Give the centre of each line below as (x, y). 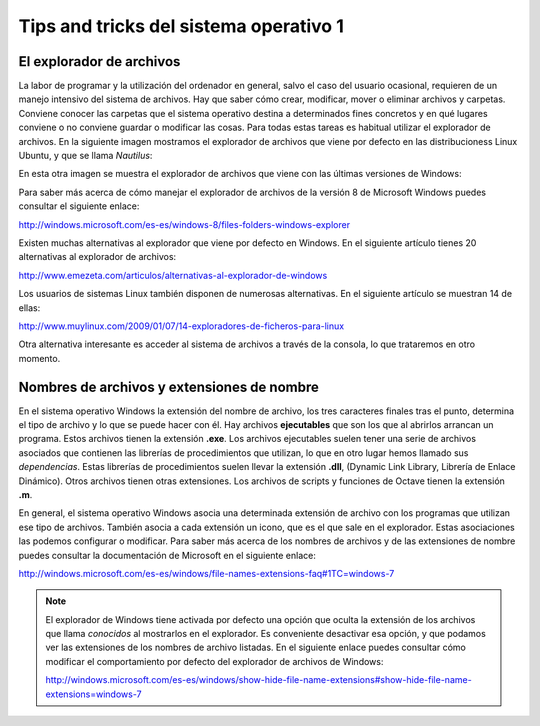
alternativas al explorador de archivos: (97, 257)
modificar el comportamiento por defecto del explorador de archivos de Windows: (214, 661)
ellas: (29, 307)
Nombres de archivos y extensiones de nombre (168, 386)
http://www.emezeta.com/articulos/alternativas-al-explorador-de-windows (173, 275)
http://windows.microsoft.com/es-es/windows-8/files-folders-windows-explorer (184, 224)
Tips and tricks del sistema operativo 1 (181, 26)
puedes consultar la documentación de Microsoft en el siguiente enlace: (167, 555)
